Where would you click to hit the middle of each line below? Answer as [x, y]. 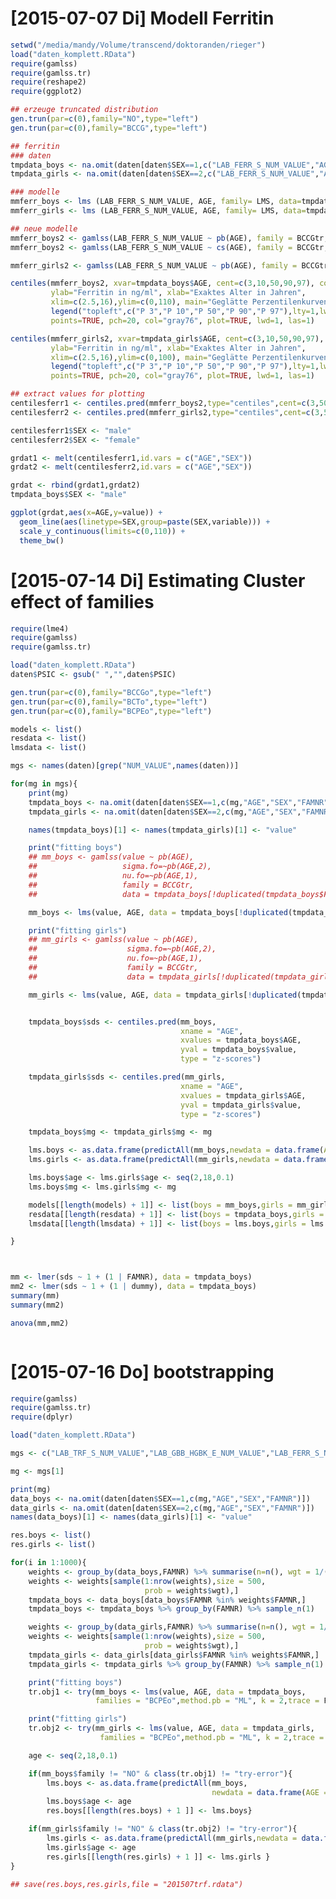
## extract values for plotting [77, 394]
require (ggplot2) [46, 92]
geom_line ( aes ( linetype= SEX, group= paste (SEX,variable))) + [145, 522]
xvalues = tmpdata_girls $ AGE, [243, 1095]
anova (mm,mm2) [40, 1323]
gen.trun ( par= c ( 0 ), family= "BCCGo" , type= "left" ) [111, 692]
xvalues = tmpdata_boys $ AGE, [241, 1040]
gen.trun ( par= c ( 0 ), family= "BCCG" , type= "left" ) [109, 128]
